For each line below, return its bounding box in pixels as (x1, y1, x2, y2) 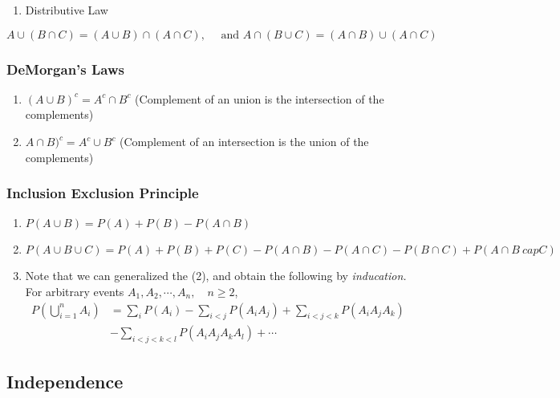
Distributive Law (25, 2, 108, 18)
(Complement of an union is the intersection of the (135, 90, 384, 107)
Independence (6, 368, 124, 393)
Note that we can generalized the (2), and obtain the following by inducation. (25, 267, 407, 284)
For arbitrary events (25, 283, 124, 299)
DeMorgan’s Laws (6, 59, 124, 79)
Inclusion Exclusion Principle (6, 183, 199, 203)
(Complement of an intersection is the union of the (120, 133, 369, 149)
